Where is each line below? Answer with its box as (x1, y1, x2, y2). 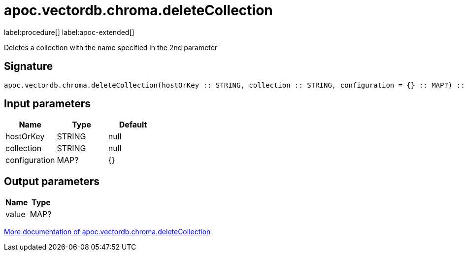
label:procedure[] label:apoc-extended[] (4, 28, 134, 36)
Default (119, 120, 147, 130)
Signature (4, 60, 53, 73)
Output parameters (4, 175, 100, 188)
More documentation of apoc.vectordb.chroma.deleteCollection (4, 227, 211, 236)
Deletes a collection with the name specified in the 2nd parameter (4, 43, 218, 52)
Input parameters (4, 97, 91, 110)
